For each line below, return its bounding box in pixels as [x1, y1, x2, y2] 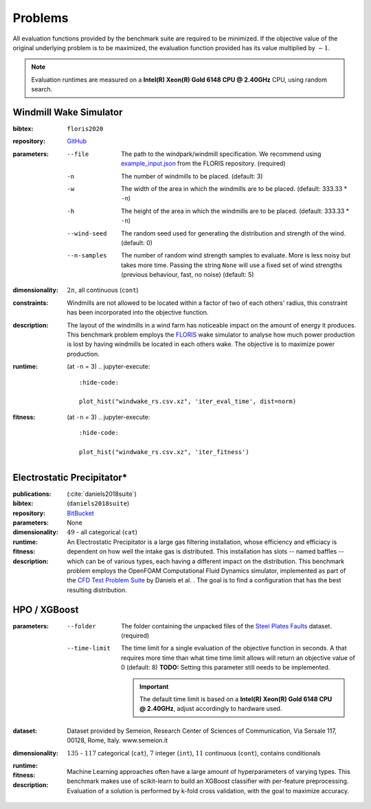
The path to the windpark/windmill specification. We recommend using [121, 150, 322, 158]
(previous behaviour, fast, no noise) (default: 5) [121, 271, 254, 279]
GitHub [67, 137, 87, 146]
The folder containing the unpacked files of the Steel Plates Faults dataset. [121, 622, 333, 630]
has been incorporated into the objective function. [67, 308, 209, 317]
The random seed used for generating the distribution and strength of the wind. [121, 229, 346, 237]
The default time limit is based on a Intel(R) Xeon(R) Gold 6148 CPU [139, 695, 333, 703]
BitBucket [67, 509, 94, 517]
